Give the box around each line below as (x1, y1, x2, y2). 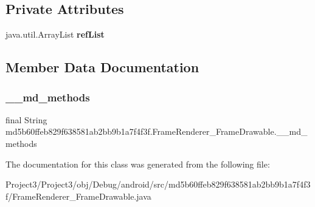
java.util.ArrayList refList (5, 28, 105, 41)
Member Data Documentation (5, 58, 199, 76)
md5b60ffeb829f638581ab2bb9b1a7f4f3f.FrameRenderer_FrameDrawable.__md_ (5, 125, 308, 138)
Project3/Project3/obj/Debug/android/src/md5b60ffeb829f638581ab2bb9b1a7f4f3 (5, 178, 311, 191)
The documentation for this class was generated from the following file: (5, 157, 270, 170)
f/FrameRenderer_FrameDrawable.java (5, 189, 151, 202)
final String (5, 113, 47, 126)
